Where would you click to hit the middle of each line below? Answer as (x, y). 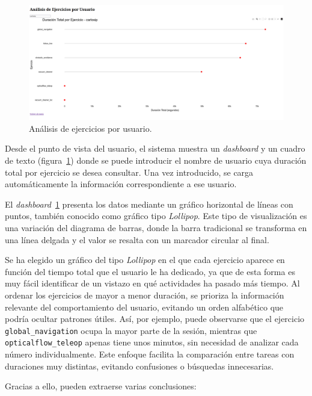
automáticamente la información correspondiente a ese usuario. (121, 184)
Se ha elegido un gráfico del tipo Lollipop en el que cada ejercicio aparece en (145, 260)
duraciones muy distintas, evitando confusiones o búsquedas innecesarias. (139, 366)
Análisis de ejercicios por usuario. (90, 128)
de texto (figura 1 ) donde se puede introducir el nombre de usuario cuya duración (156, 160)
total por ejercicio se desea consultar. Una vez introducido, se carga (129, 172)
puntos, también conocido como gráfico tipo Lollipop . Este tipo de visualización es (156, 216)
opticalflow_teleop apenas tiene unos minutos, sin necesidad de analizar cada (152, 342)
